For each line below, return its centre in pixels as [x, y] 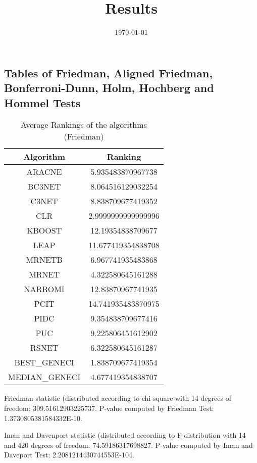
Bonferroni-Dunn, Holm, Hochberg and [109, 88]
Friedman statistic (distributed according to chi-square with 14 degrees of [118, 398]
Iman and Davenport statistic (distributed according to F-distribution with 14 [125, 435]
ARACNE [44, 172]
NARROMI [44, 289]
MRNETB [44, 260]
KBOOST [44, 230]
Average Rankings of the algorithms [84, 125]
